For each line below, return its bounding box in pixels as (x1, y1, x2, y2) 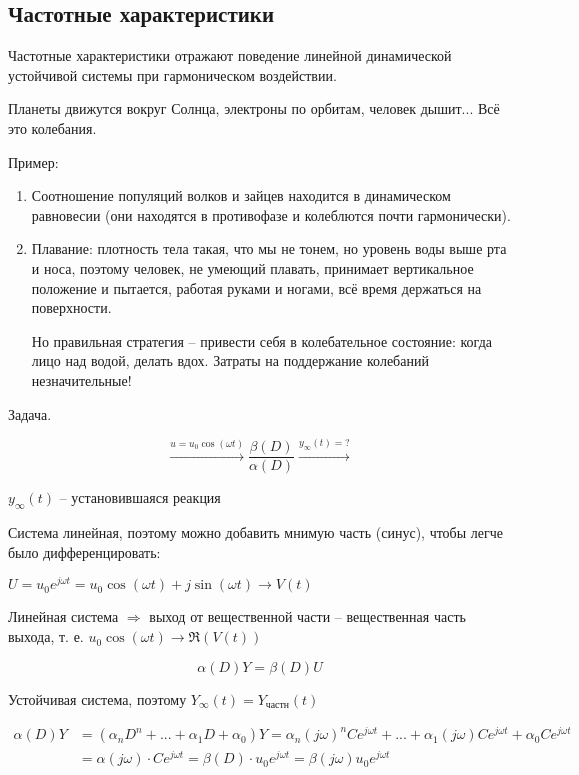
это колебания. (8, 117, 97, 138)
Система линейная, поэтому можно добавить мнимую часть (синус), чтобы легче (8, 522, 503, 543)
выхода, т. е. (8, 626, 84, 647)
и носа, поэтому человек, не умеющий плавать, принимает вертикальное (31, 257, 474, 278)
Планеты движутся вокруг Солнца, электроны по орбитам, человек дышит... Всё (8, 98, 500, 119)
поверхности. (31, 297, 112, 318)
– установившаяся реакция (59, 487, 221, 508)
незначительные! (31, 369, 132, 390)
